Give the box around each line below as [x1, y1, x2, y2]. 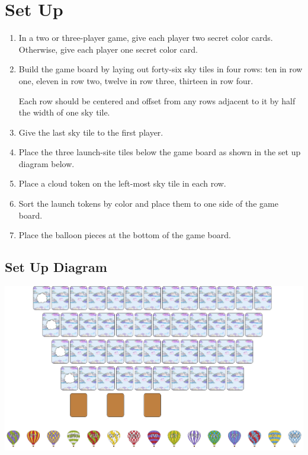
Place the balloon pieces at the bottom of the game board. [18, 229, 231, 241]
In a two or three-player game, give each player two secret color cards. [18, 31, 273, 44]
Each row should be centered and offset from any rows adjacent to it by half [18, 94, 296, 107]
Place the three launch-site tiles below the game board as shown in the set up [18, 146, 301, 158]
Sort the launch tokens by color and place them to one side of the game [18, 197, 278, 210]
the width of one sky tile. [18, 106, 110, 118]
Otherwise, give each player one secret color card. [18, 43, 198, 55]
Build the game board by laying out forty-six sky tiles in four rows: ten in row [18, 63, 303, 75]
